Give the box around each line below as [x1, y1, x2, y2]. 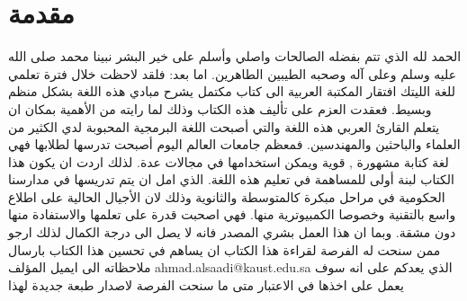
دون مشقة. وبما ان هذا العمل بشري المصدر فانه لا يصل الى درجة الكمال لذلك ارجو [8, 223, 456, 242]
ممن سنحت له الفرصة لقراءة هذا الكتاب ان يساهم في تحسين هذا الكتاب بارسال [8, 240, 441, 259]
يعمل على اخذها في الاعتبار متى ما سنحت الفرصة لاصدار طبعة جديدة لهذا [8, 275, 404, 294]
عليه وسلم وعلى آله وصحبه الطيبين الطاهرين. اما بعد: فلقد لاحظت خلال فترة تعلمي [8, 64, 457, 83]
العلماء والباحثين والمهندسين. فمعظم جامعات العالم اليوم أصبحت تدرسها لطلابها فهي [8, 135, 461, 154]
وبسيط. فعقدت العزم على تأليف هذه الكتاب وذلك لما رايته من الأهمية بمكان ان [8, 99, 432, 118]
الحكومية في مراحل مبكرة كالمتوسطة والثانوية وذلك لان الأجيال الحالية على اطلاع [8, 187, 445, 206]
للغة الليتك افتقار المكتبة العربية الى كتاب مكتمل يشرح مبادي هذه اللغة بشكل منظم [8, 82, 455, 101]
